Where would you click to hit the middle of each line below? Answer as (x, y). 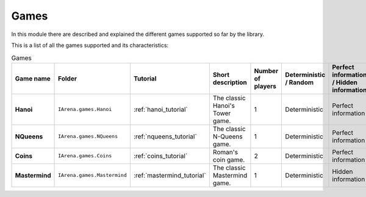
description (230, 82)
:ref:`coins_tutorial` (160, 156)
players (265, 86)
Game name (33, 78)
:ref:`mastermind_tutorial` (170, 175)
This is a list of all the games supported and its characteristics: (90, 45)
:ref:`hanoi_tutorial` (161, 109)
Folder (68, 78)
